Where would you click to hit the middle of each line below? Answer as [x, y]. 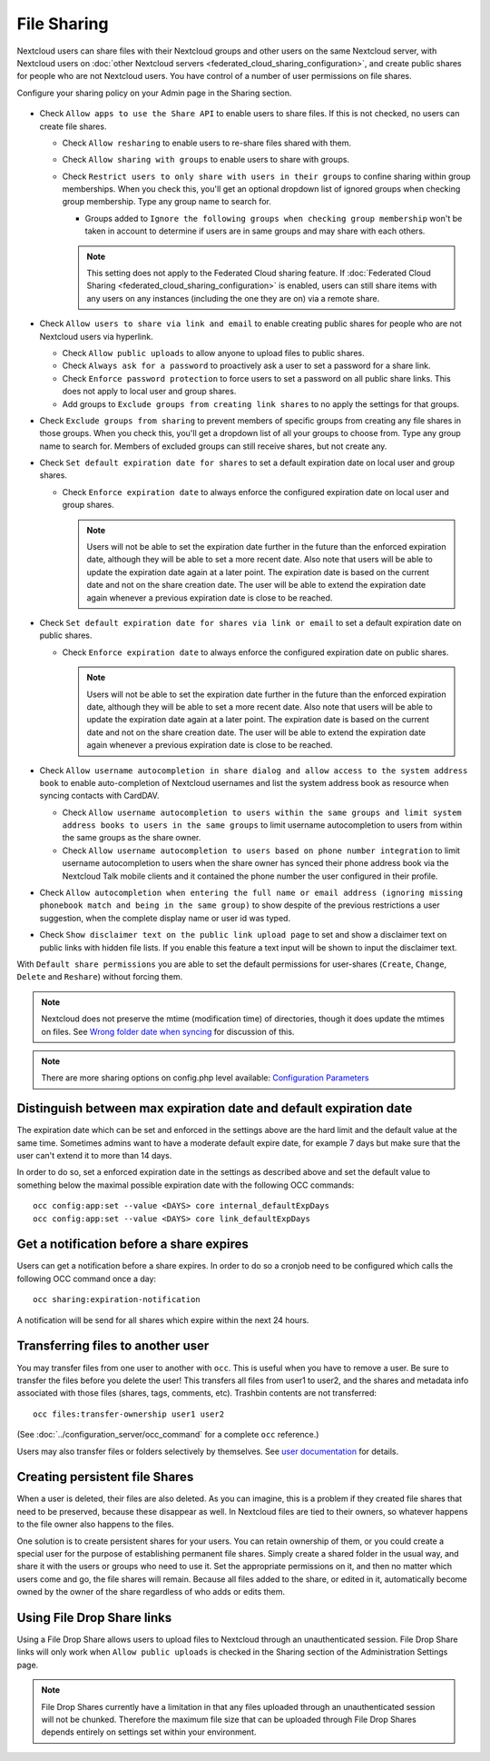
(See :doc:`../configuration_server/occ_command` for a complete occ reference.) [168, 1435]
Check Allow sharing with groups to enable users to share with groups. [206, 160]
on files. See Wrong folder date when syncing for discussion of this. [168, 1031]
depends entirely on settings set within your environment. [149, 1732]
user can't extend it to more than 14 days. [94, 1156]
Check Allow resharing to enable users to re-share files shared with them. [206, 143]
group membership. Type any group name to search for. [167, 202]
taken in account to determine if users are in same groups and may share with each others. [255, 231]
